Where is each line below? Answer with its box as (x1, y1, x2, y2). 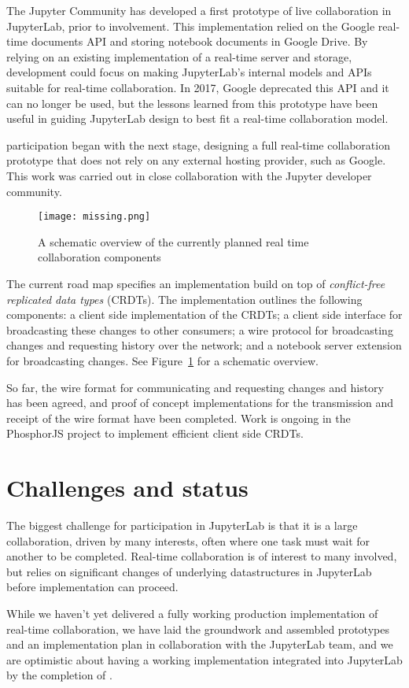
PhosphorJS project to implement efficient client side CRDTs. (6, 425, 304, 442)
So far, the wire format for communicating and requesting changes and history (6, 379, 384, 395)
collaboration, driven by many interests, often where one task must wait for (6, 532, 370, 549)
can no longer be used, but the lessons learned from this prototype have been (6, 94, 378, 111)
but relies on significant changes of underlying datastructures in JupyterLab (6, 563, 372, 579)
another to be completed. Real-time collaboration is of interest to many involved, (6, 548, 397, 564)
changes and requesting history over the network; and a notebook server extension (6, 337, 402, 353)
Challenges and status (6, 472, 249, 504)
